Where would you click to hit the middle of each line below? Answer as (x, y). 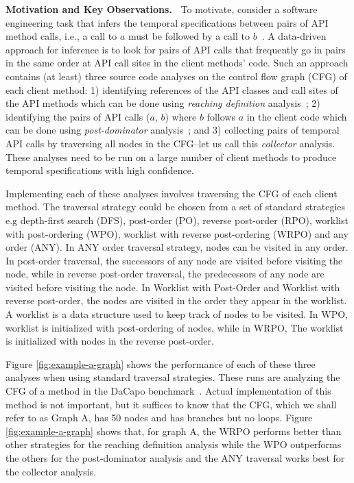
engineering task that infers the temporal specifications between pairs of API (167, 22)
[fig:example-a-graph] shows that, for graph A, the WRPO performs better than (174, 431)
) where (181, 116)
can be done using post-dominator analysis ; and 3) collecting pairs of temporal (173, 130)
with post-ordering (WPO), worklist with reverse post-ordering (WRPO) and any (177, 233)
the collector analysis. (51, 471)
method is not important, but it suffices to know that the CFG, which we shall (171, 404)
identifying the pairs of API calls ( (78, 116)
